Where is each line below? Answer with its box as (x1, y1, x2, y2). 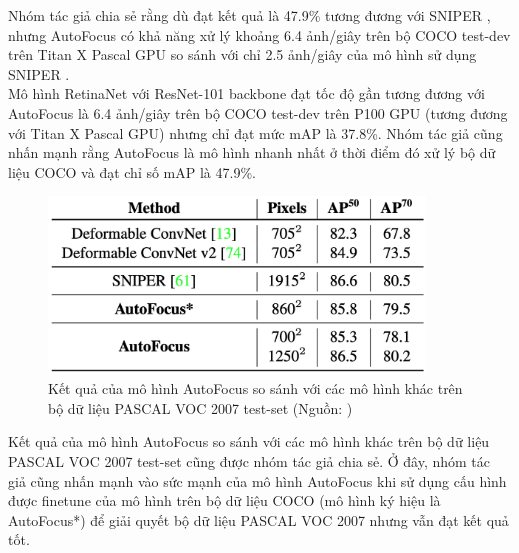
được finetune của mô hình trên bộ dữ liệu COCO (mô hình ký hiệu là (8, 490, 441, 511)
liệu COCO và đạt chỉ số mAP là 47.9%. (8, 161, 256, 182)
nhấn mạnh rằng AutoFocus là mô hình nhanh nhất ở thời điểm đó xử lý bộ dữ (8, 142, 496, 163)
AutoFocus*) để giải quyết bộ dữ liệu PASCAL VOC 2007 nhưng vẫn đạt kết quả (8, 509, 509, 530)
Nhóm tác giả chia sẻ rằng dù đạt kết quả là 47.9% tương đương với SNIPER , (8, 5, 491, 25)
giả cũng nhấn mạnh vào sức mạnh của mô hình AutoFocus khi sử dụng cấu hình (8, 470, 507, 491)
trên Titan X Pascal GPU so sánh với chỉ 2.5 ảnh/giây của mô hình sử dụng (8, 44, 477, 65)
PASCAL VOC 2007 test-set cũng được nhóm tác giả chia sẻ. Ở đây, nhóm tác (8, 450, 491, 471)
